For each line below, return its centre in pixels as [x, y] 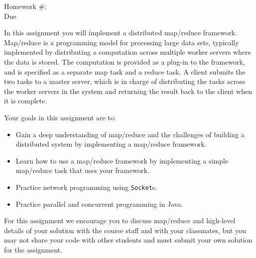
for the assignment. [33, 249]
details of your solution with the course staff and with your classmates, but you [125, 230]
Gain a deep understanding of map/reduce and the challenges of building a [130, 134]
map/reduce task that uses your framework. [82, 170]
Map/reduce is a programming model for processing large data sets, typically [122, 42]
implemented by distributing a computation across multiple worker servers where [128, 52]
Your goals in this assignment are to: [60, 117]
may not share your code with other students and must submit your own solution [128, 240]
